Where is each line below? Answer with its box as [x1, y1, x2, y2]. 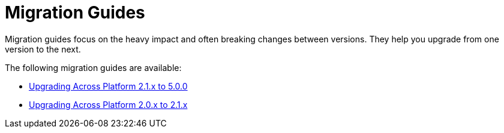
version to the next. [5, 44, 81, 54]
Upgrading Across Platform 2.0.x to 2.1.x [29, 99, 188, 110]
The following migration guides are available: [5, 62, 182, 73]
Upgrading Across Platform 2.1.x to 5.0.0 [29, 81, 188, 91]
